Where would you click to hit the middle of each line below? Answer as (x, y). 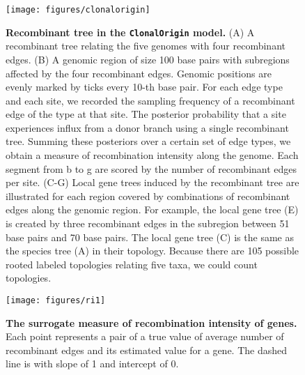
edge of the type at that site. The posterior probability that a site (146, 114)
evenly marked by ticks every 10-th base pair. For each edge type (144, 87)
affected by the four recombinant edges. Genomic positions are (139, 73)
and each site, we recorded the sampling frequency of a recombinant (150, 100)
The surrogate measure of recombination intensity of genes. (151, 322)
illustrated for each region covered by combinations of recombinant (148, 196)
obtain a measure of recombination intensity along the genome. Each (152, 155)
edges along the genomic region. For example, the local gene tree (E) (152, 209)
